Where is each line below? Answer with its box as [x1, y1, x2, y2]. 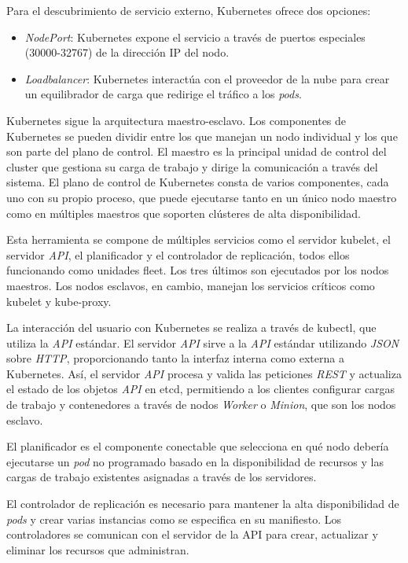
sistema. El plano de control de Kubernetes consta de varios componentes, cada [6, 174, 389, 190]
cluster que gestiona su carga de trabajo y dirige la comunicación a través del [6, 158, 378, 175]
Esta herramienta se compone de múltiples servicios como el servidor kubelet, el [6, 231, 391, 248]
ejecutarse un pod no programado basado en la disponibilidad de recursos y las [6, 453, 384, 469]
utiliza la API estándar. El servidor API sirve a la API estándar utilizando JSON [6, 334, 399, 351]
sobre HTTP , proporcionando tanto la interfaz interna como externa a [6, 350, 344, 366]
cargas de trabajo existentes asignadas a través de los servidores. [6, 469, 317, 485]
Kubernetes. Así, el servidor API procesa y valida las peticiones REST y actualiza [6, 365, 402, 381]
